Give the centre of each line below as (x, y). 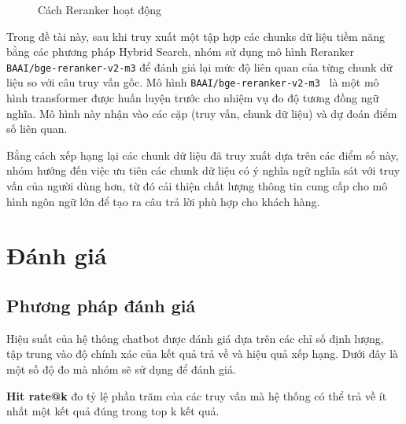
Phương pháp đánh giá (101, 306)
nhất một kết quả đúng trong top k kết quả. (113, 411)
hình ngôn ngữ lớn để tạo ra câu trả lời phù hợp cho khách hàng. (163, 201)
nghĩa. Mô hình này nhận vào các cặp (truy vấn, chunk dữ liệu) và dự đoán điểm (202, 113)
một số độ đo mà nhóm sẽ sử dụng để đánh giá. (121, 369)
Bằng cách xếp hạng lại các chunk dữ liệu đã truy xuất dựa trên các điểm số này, (203, 155)
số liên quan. (37, 129)
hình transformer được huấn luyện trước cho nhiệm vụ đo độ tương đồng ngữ (193, 98)
